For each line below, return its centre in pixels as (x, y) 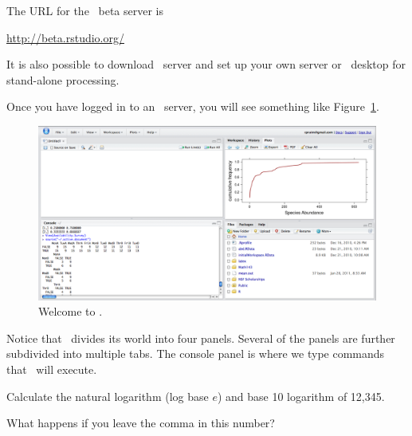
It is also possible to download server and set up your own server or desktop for (206, 64)
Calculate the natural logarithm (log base (108, 396)
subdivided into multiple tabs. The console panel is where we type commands (196, 354)
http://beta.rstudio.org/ (65, 37)
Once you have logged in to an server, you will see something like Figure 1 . (193, 106)
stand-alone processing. (63, 79)
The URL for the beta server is (85, 10)
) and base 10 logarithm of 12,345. (301, 396)
